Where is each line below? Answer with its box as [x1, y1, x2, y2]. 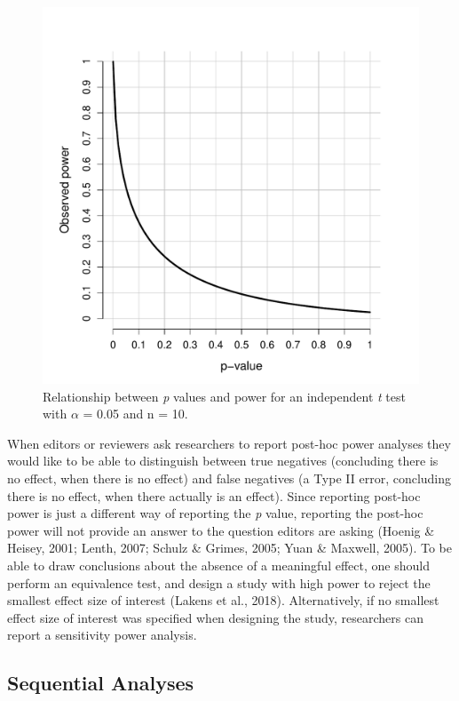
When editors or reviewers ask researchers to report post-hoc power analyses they [7, 434, 451, 452]
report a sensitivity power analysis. [7, 625, 197, 644]
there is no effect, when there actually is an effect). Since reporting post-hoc [7, 486, 421, 505]
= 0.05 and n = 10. [83, 404, 188, 423]
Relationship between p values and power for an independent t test [43, 386, 406, 405]
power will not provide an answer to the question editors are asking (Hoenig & [7, 521, 435, 539]
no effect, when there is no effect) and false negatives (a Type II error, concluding [7, 468, 452, 487]
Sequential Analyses [7, 669, 194, 697]
